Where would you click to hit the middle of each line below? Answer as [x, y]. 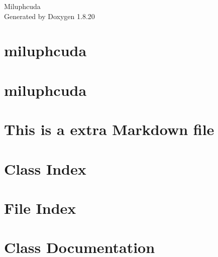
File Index [40, 208]
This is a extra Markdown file [109, 129]
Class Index [45, 168]
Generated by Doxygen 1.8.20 [49, 16]
